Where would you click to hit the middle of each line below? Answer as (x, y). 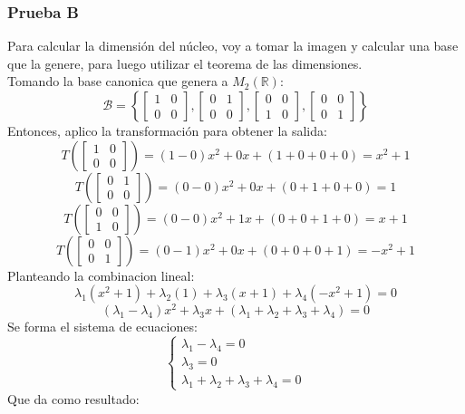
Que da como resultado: (73, 398)
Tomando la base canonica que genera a (118, 81)
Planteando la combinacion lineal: (101, 275)
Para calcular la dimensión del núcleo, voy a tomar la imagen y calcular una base (233, 46)
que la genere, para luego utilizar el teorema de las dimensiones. (185, 63)
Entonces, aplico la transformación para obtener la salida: (167, 130)
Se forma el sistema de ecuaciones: (102, 327)
